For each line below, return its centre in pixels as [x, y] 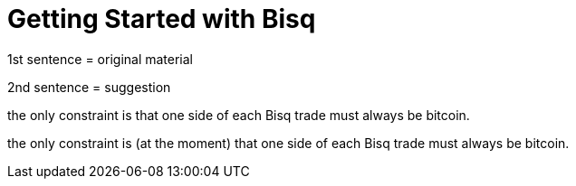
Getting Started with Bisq [162, 19]
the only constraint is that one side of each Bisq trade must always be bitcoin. [239, 115]
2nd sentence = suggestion [89, 87]
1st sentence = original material [101, 59]
